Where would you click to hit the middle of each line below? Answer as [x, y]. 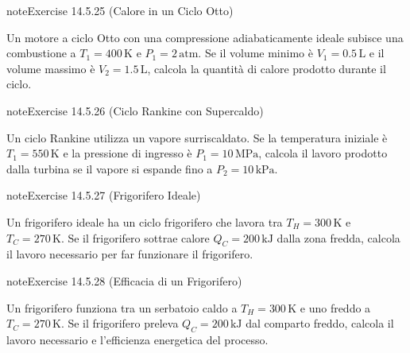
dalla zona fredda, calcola [338, 237]
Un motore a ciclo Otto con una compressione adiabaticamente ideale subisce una [205, 37]
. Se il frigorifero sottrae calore [135, 237]
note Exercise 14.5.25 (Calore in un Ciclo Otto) [120, 10]
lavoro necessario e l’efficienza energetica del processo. [137, 339]
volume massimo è [51, 68]
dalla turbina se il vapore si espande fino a [110, 168]
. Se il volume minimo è [255, 53]
